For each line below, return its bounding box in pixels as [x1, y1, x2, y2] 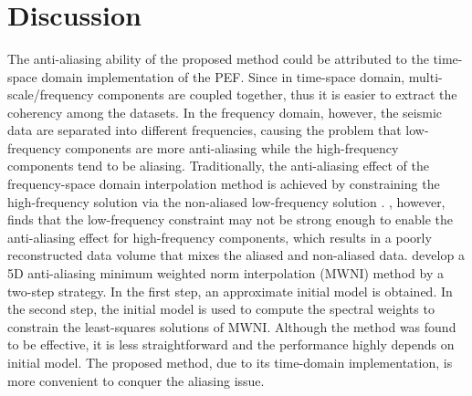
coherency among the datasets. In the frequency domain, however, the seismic [7, 102, 442, 121]
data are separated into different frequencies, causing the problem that [7, 120, 402, 140]
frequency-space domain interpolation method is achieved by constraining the [7, 174, 440, 193]
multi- [408, 67, 443, 86]
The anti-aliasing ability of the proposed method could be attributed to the [7, 48, 429, 68]
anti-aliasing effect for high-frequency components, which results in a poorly [7, 227, 432, 246]
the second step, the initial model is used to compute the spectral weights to [7, 299, 435, 318]
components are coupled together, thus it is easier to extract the [98, 85, 457, 104]
